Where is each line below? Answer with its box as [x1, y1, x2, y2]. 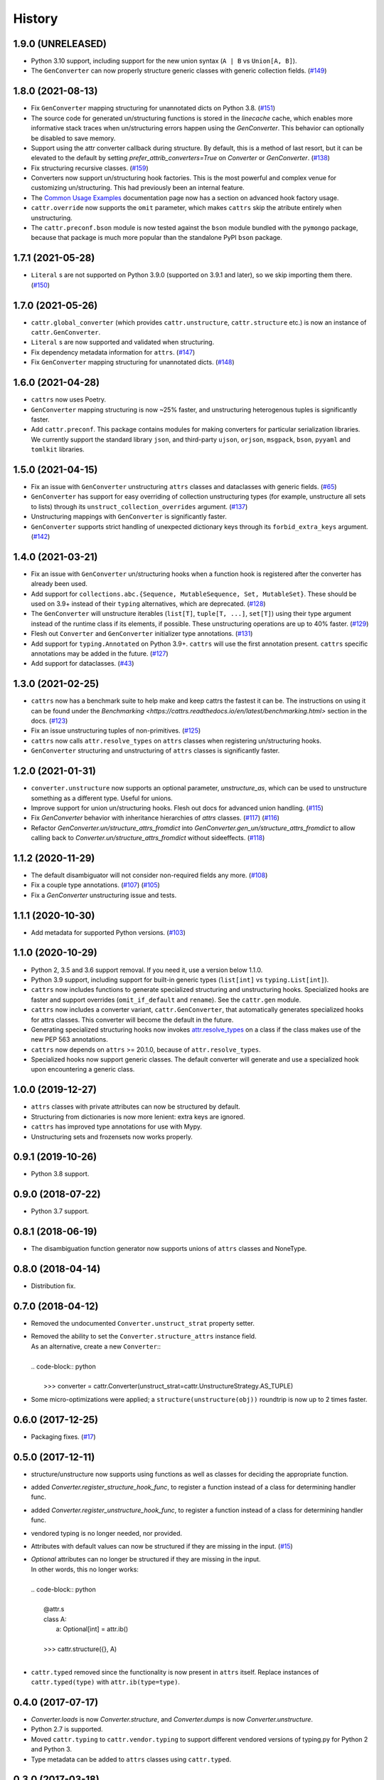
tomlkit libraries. [31, 445, 85, 454]
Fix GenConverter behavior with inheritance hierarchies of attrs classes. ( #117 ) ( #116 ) [31, 814, 280, 822]
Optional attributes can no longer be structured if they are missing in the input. [31, 1555, 261, 1564]
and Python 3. [31, 1745, 73, 1754]
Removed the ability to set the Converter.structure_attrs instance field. [31, 1332, 257, 1341]
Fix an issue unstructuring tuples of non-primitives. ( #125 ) [31, 726, 201, 735]
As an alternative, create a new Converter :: [31, 1342, 161, 1351]
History [13, 11, 58, 26]
